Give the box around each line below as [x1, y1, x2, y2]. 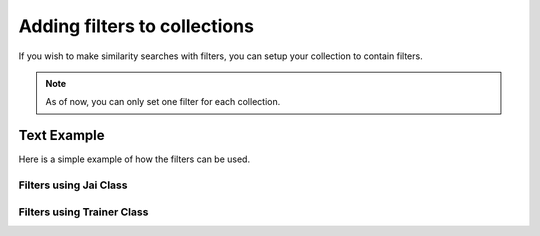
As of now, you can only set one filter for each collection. [45, 96, 281, 108]
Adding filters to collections [18, 15, 255, 37]
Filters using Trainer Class [18, 205, 149, 219]
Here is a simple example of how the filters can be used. [18, 153, 250, 165]
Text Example [18, 127, 105, 144]
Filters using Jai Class [18, 178, 128, 192]
